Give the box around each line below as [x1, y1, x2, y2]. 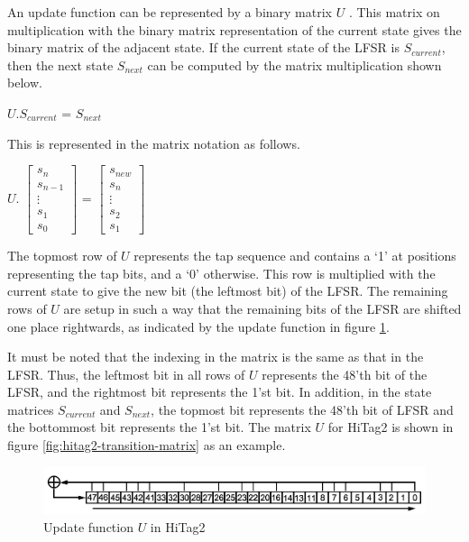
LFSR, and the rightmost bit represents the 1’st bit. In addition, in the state [7, 382, 432, 401]
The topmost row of [7, 246, 117, 265]
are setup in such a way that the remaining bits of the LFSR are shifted [63, 299, 462, 317]
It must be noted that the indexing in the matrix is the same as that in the [7, 347, 424, 366]
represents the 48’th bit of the [262, 364, 428, 383]
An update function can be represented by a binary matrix [7, 3, 332, 21]
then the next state [7, 55, 114, 74]
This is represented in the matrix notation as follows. [7, 133, 300, 152]
